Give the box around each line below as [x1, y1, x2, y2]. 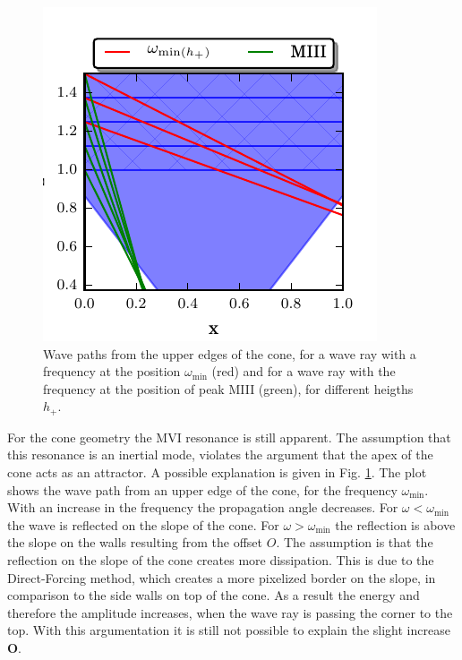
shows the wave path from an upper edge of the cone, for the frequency [7, 480, 398, 499]
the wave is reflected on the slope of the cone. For [7, 515, 279, 534]
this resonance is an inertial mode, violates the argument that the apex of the [7, 445, 433, 464]
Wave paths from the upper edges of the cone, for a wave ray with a [43, 344, 416, 363]
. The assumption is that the [276, 533, 433, 552]
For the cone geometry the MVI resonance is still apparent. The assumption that [7, 427, 451, 446]
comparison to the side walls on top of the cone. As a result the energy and [7, 586, 420, 604]
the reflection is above [335, 515, 456, 534]
